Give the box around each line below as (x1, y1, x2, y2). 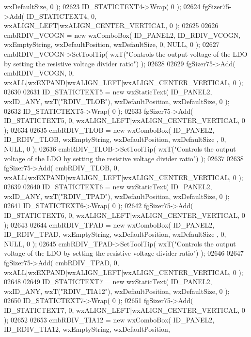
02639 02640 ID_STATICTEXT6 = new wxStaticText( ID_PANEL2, (4, 182, 212, 192)
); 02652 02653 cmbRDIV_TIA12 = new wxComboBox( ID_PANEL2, (4, 314, 215, 324)
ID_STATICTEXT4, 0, (26, 11, 96, 21)
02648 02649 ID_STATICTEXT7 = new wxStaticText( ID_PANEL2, (4, 276, 212, 287)
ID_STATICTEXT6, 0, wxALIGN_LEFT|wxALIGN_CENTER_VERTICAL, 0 (4, 210, 245, 220)
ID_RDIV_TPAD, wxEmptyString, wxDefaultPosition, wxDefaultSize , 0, (4, 229, 226, 239)
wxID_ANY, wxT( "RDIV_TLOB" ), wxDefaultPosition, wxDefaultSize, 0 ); (4, 96, 230, 106)
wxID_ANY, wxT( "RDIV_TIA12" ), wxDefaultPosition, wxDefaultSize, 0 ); (4, 286, 230, 296)
